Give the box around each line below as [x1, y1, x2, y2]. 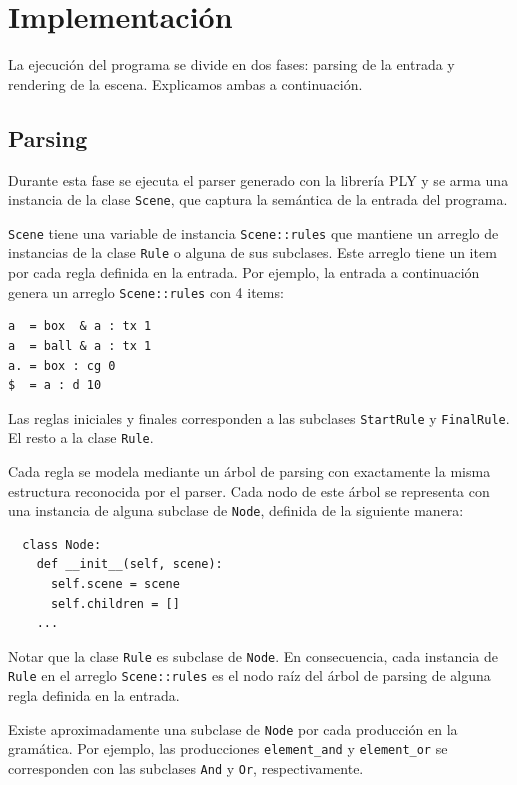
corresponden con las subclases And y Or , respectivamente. [8, 758, 364, 779]
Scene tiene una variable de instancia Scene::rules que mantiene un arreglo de [8, 222, 499, 243]
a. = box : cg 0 [8, 358, 116, 373]
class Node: [22, 537, 102, 552]
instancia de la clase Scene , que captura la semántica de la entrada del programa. [8, 189, 508, 210]
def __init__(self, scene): [36, 557, 223, 572]
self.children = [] [50, 596, 180, 611]
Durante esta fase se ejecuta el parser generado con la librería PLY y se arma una [8, 169, 509, 190]
